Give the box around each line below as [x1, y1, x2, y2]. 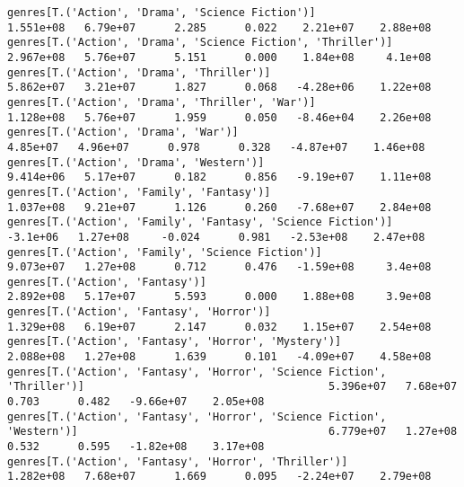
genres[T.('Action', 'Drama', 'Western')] [7, 155, 265, 169]
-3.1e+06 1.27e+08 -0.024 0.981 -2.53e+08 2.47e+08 [7, 230, 425, 243]
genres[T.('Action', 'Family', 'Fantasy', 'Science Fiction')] [7, 216, 393, 229]
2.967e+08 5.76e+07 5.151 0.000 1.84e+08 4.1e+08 [7, 50, 432, 64]
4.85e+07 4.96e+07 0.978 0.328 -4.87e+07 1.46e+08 [7, 140, 425, 154]
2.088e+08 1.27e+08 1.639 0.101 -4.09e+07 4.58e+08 [7, 350, 432, 364]
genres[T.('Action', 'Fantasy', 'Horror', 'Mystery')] [7, 335, 342, 349]
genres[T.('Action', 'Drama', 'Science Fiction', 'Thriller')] [7, 36, 393, 49]
